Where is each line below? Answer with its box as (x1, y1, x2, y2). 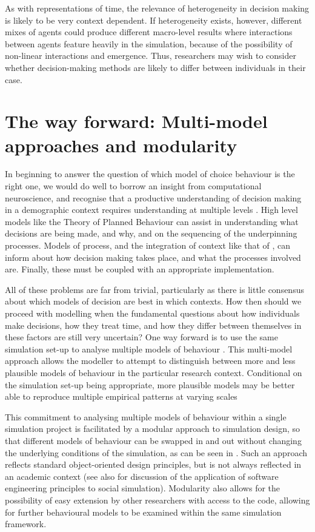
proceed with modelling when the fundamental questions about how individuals (5, 307, 300, 319)
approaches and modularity (5, 132, 237, 157)
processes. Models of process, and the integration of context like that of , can (5, 239, 291, 252)
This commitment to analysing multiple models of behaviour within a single (5, 410, 287, 423)
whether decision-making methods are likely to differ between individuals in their (5, 61, 306, 73)
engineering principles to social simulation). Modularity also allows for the (5, 482, 280, 494)
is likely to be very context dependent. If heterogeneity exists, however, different (5, 13, 302, 26)
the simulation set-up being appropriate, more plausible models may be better (5, 378, 295, 391)
